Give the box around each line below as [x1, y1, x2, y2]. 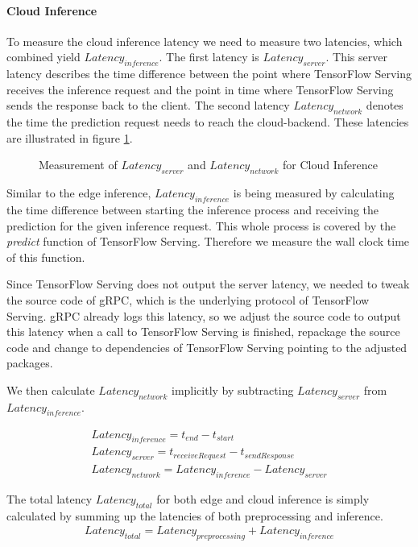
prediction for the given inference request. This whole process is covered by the [6, 217, 396, 234]
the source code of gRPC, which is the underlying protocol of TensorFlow [6, 291, 370, 308]
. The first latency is [159, 48, 259, 65]
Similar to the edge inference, [6, 184, 151, 201]
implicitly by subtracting [171, 381, 294, 398]
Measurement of [39, 156, 118, 173]
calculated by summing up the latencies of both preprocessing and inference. [6, 507, 383, 524]
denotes [366, 97, 404, 114]
